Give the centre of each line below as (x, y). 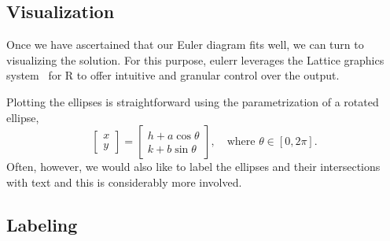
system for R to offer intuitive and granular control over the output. (173, 75)
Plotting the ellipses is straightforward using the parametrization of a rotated (193, 101)
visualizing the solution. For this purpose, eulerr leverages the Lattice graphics (195, 59)
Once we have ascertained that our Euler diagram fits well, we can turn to (185, 44)
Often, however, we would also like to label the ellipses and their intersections (193, 167)
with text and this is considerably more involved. (124, 182)
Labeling (42, 224)
